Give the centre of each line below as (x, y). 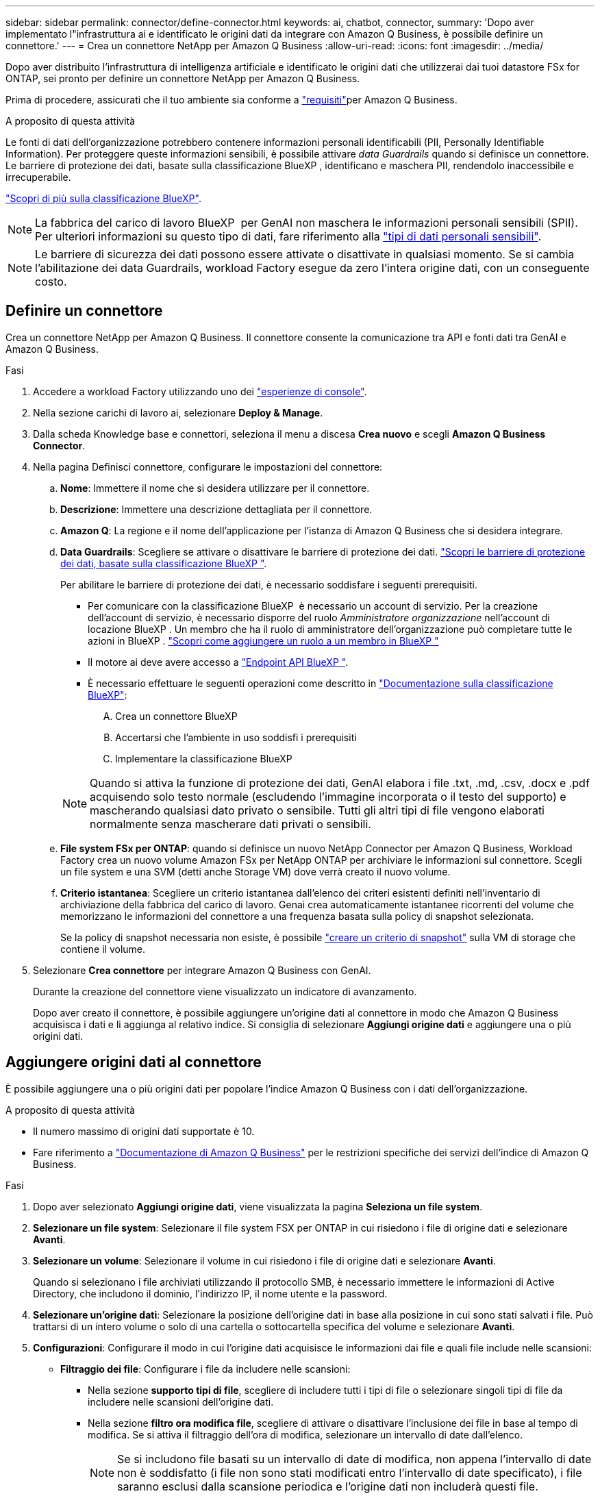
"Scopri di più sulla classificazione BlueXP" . (103, 198)
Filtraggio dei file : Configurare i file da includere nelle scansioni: (205, 1369)
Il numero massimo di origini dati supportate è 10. (144, 1131)
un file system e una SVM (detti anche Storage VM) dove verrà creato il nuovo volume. (255, 871)
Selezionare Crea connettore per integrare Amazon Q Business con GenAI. (202, 970)
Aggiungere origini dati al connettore (134, 1062)
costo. (51, 282)
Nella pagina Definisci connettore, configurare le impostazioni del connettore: (208, 466)
